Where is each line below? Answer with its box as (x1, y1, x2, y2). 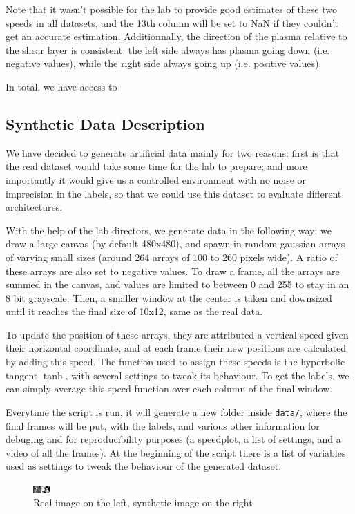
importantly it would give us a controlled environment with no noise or (6, 172, 307, 187)
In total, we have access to (6, 79, 117, 93)
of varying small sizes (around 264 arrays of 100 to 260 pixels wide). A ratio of (6, 249, 338, 264)
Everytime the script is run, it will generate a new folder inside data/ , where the (6, 404, 347, 419)
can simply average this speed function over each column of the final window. (6, 381, 333, 396)
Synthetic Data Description (6, 113, 205, 134)
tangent (6, 368, 38, 382)
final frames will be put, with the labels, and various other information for (6, 418, 320, 432)
